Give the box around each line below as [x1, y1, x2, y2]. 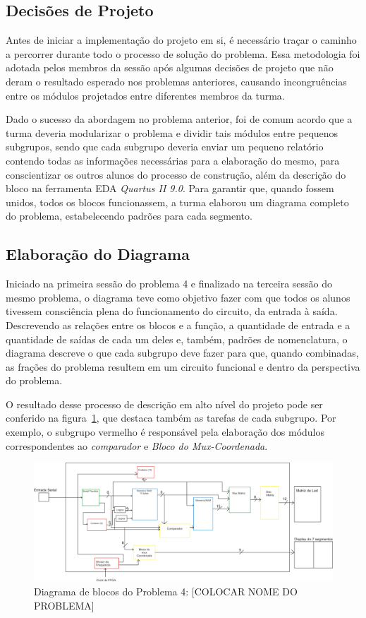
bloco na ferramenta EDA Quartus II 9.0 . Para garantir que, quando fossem [6, 181, 334, 196]
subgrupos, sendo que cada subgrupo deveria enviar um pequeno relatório [6, 139, 324, 154]
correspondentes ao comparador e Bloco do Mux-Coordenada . [6, 438, 268, 453]
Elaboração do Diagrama [6, 243, 190, 265]
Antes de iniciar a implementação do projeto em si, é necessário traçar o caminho [6, 32, 357, 47]
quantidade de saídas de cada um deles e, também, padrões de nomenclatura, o [6, 331, 348, 346]
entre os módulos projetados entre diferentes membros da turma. [6, 88, 285, 102]
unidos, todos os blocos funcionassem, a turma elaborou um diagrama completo [6, 194, 349, 209]
